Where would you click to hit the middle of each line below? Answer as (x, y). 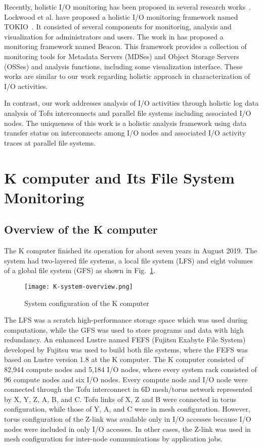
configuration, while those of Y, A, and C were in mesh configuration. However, (127, 409)
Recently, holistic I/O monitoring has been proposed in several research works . (128, 7)
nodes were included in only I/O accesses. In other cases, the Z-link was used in (127, 429)
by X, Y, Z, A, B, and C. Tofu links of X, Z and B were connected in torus (120, 399)
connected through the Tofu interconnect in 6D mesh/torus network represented (128, 389)
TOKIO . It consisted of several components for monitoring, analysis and (118, 27)
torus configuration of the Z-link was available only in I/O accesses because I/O (128, 419)
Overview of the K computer (81, 229)
